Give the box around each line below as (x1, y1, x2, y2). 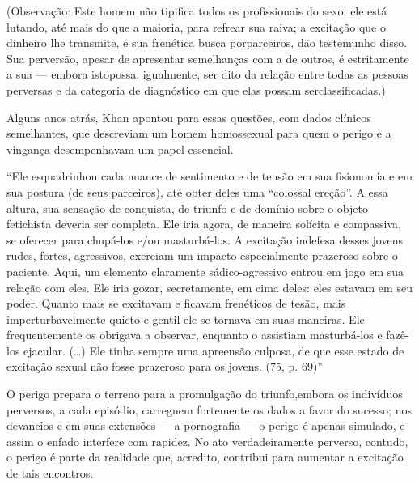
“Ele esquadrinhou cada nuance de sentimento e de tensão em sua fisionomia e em (6, 168, 413, 185)
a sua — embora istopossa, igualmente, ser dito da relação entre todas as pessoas (6, 66, 408, 83)
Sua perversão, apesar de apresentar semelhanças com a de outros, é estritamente (6, 49, 409, 66)
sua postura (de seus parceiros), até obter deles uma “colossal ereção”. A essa (6, 183, 388, 200)
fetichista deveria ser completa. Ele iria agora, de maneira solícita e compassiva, (6, 215, 401, 232)
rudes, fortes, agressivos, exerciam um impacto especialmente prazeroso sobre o (6, 247, 398, 264)
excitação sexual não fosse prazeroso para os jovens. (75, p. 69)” (6, 358, 323, 375)
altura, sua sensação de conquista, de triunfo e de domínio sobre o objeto (6, 199, 368, 216)
